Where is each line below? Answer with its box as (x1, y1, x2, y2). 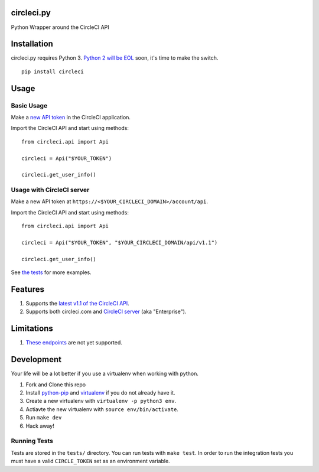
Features (11, 284, 44, 294)
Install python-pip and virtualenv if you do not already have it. (25, 389, 175, 396)
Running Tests (11, 437, 53, 445)
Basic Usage (11, 101, 48, 109)
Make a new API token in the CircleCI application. (11, 113, 131, 121)
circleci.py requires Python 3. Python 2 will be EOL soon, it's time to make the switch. (11, 54, 219, 61)
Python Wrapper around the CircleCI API (11, 24, 109, 31)
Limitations (11, 324, 53, 334)
